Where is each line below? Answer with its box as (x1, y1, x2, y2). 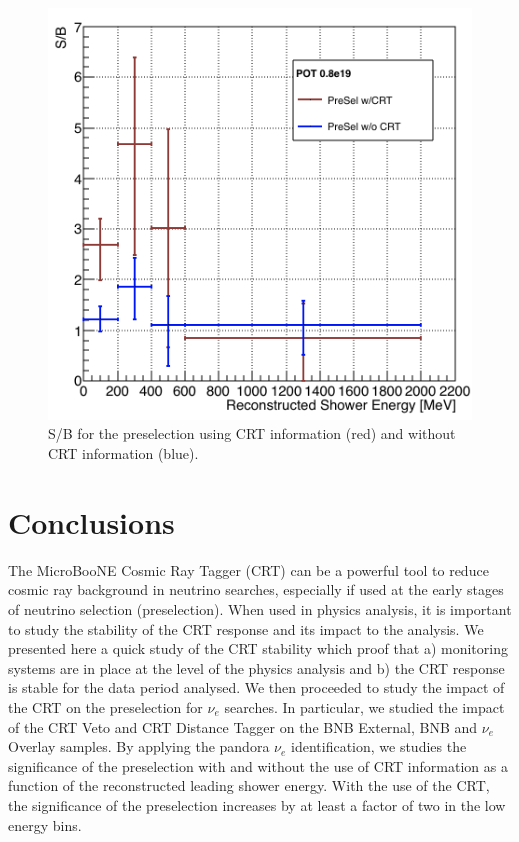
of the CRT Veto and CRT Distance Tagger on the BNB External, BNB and (8, 716, 478, 737)
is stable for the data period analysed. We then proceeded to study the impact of (8, 677, 505, 698)
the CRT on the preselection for (8, 696, 203, 717)
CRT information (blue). (48, 443, 199, 464)
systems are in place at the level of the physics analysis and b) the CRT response (8, 657, 505, 678)
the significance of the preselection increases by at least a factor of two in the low (8, 794, 506, 815)
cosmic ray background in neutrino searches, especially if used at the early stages (8, 579, 504, 600)
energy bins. (8, 814, 82, 835)
